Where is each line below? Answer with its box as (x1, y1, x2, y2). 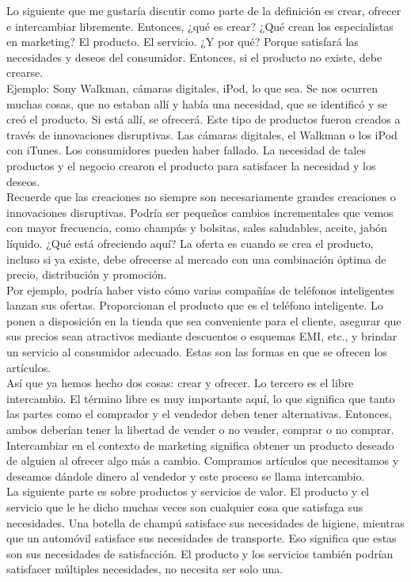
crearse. (6, 64, 44, 81)
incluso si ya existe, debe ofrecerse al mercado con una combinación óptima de (6, 250, 386, 267)
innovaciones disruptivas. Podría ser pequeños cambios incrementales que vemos (6, 204, 394, 220)
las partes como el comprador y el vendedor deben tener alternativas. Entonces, (6, 405, 392, 422)
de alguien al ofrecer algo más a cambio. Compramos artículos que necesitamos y (6, 452, 399, 469)
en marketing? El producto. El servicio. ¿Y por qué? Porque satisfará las (6, 33, 359, 50)
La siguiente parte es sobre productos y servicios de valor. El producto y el (6, 483, 370, 500)
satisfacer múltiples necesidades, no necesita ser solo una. (6, 561, 284, 577)
